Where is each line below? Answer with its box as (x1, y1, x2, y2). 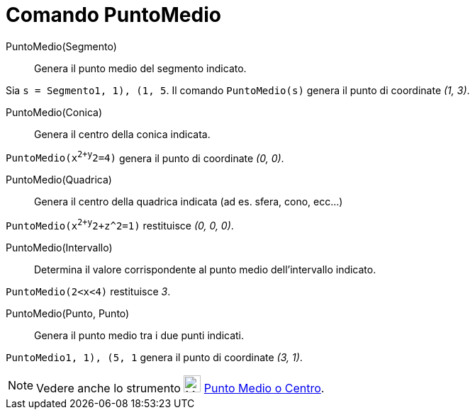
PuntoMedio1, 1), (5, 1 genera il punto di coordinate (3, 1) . (6, 351, 303, 364)
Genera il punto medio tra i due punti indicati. (34, 329, 245, 342)
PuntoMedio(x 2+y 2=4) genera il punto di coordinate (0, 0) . (6, 149, 284, 164)
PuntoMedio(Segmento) (6, 40, 117, 52)
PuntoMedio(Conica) (6, 106, 102, 118)
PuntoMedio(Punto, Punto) (6, 307, 130, 320)
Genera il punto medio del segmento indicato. (34, 62, 247, 74)
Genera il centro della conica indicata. (34, 127, 211, 140)
